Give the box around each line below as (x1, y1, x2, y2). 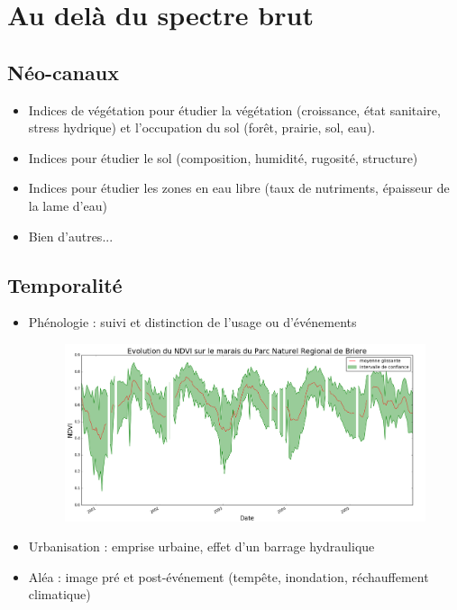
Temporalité (7, 270, 123, 298)
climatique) (28, 585, 91, 604)
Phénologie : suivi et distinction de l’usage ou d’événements (28, 313, 357, 332)
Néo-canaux (7, 58, 119, 86)
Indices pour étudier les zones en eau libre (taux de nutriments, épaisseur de (28, 178, 450, 197)
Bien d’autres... (28, 226, 114, 245)
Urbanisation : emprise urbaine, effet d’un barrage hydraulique (28, 537, 375, 556)
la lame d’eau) (28, 196, 107, 214)
